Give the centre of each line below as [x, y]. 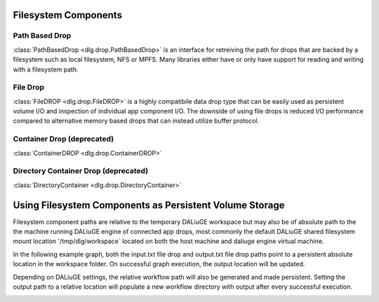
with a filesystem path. [46, 69]
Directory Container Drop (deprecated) [81, 171]
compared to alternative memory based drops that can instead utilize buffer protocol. [136, 121]
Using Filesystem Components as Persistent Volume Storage [149, 205]
